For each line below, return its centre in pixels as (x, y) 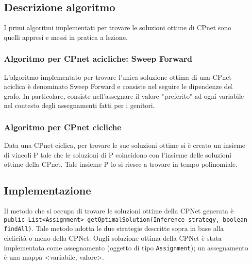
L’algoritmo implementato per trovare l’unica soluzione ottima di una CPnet (118, 77)
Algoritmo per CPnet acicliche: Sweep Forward (98, 59)
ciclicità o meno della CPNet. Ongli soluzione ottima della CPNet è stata (113, 238)
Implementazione (48, 190)
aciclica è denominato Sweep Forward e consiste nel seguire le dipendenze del (118, 86)
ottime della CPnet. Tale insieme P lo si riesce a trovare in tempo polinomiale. (121, 164)
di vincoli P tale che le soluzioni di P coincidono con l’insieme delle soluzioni (118, 154)
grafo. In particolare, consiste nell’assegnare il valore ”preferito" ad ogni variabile (124, 96)
